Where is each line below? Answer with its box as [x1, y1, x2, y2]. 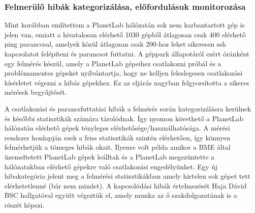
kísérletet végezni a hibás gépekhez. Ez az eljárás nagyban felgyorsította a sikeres [4, 77, 249, 87]
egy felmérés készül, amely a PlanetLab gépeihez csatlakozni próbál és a [4, 58, 222, 68]
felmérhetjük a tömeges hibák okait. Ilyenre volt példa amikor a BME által [4, 142, 231, 152]
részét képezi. [4, 199, 45, 210]
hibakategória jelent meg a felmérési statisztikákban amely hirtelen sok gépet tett [4, 171, 251, 181]
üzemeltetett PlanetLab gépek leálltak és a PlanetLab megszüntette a [4, 151, 215, 161]
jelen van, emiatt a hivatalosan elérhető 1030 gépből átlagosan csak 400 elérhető [4, 29, 246, 39]
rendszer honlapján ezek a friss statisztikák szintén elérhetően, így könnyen [4, 132, 230, 142]
